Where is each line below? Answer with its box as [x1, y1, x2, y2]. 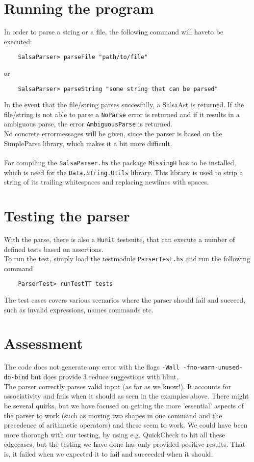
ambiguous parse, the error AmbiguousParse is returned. [4, 119, 173, 129]
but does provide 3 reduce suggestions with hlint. [30, 371, 178, 382]
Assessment [4, 333, 83, 353]
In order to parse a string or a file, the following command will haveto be [4, 27, 224, 37]
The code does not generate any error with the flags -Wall [4, 362, 180, 372]
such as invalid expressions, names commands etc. [4, 304, 153, 314]
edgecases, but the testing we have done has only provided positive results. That [4, 439, 246, 449]
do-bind [4, 374, 29, 381]
